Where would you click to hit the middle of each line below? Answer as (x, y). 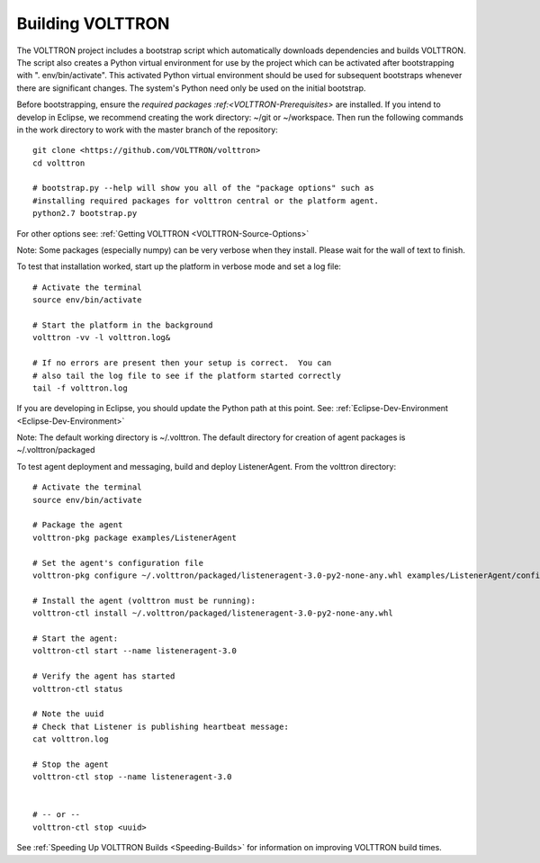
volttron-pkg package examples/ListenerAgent (135, 537)
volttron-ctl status (78, 689)
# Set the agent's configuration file (118, 563)
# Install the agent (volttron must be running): (144, 600)
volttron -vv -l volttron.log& (102, 338)
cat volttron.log (71, 739)
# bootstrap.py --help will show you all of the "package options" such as (203, 188)
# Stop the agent (71, 764)
